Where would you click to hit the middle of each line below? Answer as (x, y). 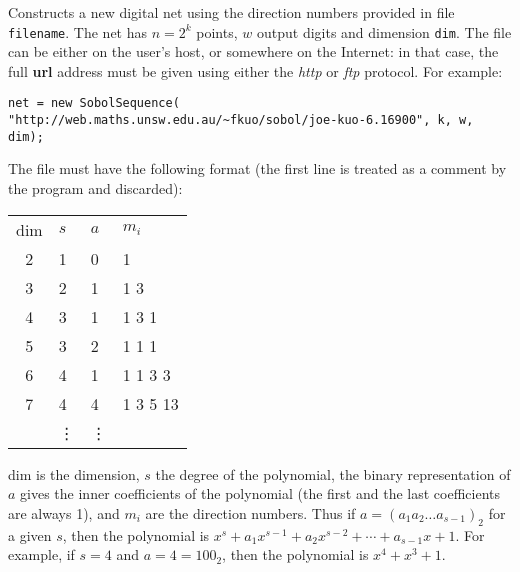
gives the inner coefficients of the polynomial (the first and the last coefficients (260, 493)
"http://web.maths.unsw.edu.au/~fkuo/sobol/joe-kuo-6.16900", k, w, (241, 120)
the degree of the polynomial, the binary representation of (333, 473)
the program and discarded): (95, 188)
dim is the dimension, (74, 473)
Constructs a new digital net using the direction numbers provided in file (231, 12)
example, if (41, 554)
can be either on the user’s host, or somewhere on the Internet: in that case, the (253, 51)
